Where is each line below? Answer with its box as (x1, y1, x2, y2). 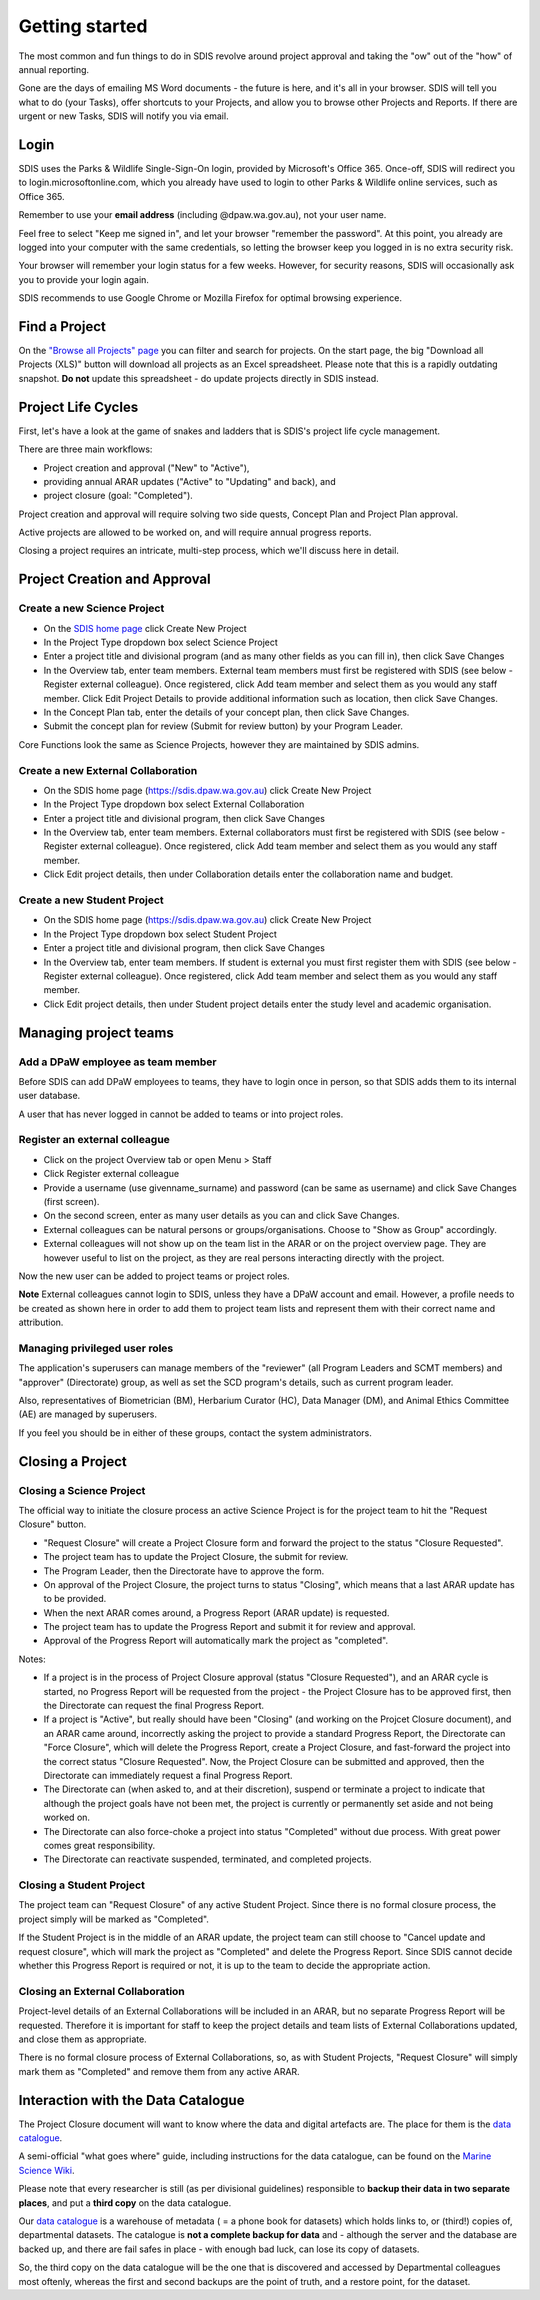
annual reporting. (18, 63, 90, 75)
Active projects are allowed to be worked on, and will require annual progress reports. (18, 526, 372, 539)
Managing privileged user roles (18, 1341, 174, 1355)
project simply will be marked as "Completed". (18, 1913, 210, 1925)
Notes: (18, 1653, 46, 1665)
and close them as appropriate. (18, 2033, 147, 2045)
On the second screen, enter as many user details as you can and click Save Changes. (43, 1210, 400, 1222)
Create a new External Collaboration (18, 763, 198, 777)
